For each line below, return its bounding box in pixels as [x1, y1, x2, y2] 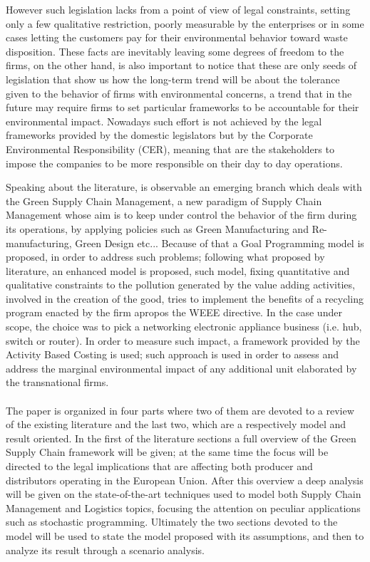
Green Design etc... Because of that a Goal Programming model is [75, 235, 364, 250]
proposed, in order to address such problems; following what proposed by [6, 249, 325, 264]
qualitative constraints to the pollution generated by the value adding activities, [6, 277, 355, 292]
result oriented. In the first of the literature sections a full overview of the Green [6, 430, 356, 445]
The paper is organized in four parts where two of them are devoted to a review [6, 402, 354, 417]
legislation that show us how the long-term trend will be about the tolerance [6, 71, 340, 86]
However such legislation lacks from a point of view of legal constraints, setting [6, 2, 351, 16]
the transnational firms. [6, 375, 109, 390]
